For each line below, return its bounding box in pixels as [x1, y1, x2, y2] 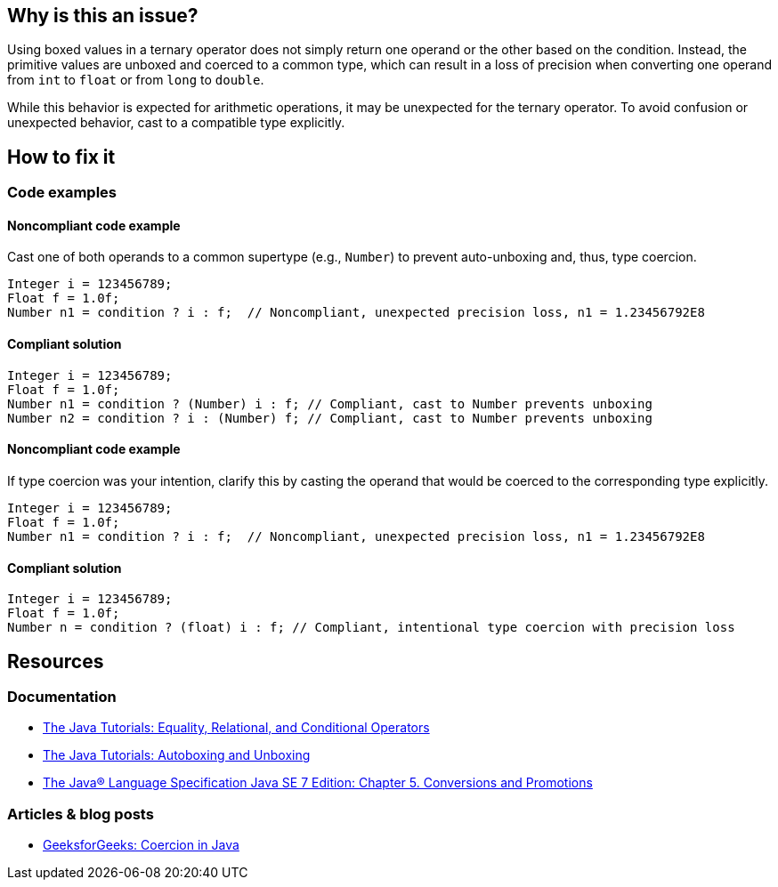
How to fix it [7, 145, 116, 168]
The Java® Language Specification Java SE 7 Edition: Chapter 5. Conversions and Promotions [43, 775, 593, 791]
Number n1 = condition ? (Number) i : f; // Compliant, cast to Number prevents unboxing [7, 396, 652, 411]
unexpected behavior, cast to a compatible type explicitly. [7, 115, 345, 131]
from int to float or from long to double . [7, 72, 264, 88]
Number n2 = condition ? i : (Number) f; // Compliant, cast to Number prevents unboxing [7, 410, 652, 425]
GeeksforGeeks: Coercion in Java [43, 837, 239, 853]
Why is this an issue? [7, 4, 199, 27]
